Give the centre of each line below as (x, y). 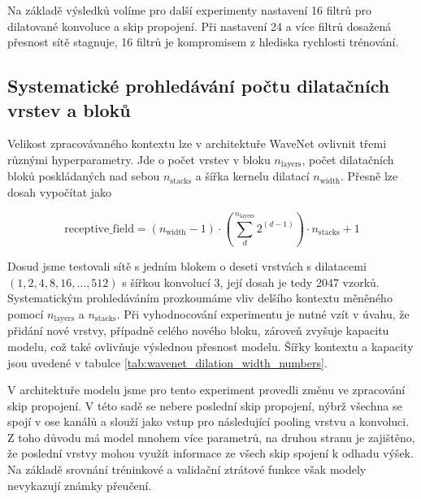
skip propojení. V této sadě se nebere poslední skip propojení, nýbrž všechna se (205, 405)
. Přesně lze (369, 176)
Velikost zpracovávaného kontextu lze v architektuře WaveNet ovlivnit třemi (197, 143)
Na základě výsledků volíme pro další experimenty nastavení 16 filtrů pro (190, 10)
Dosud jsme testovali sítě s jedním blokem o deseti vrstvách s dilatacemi (187, 266)
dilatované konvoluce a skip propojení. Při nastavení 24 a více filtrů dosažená (200, 26)
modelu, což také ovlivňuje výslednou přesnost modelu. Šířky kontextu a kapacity (210, 346)
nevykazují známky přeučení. (80, 485)
